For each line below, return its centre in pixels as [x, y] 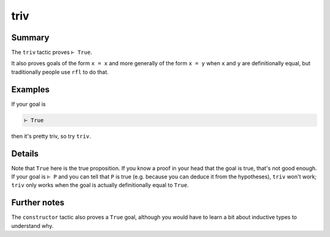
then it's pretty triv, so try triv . [51, 136]
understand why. [33, 225]
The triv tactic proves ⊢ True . [52, 53]
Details [25, 154]
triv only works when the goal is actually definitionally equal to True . [100, 185]
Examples [31, 89]
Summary [30, 38]
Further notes [38, 202]
